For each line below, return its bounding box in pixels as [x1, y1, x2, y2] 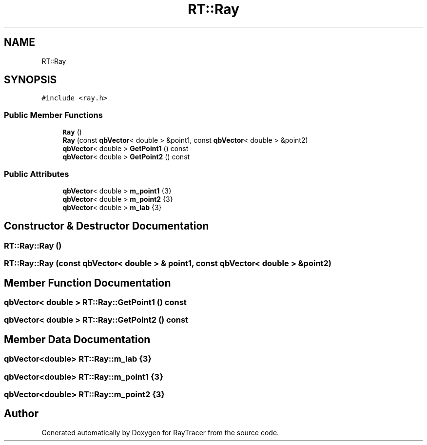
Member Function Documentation [4, 276, 171, 289]
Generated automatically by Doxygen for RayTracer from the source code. [41, 428, 279, 437]
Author [4, 407, 39, 420]
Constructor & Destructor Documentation [4, 220, 209, 232]
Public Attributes [4, 169, 69, 179]
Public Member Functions [4, 110, 103, 120]
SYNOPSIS [4, 74, 57, 86]
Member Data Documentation [4, 333, 151, 346]
